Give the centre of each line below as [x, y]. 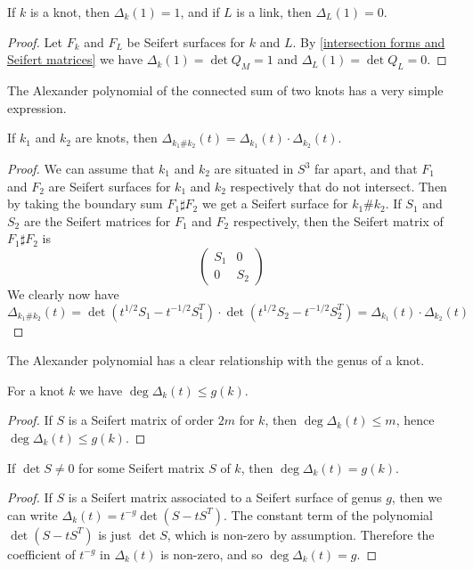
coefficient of [41, 554]
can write [33, 514]
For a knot [36, 390]
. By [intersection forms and [369, 41]
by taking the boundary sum [85, 204]
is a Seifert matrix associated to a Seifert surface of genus [225, 497]
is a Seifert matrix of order [141, 420]
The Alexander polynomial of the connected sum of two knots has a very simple [225, 90]
